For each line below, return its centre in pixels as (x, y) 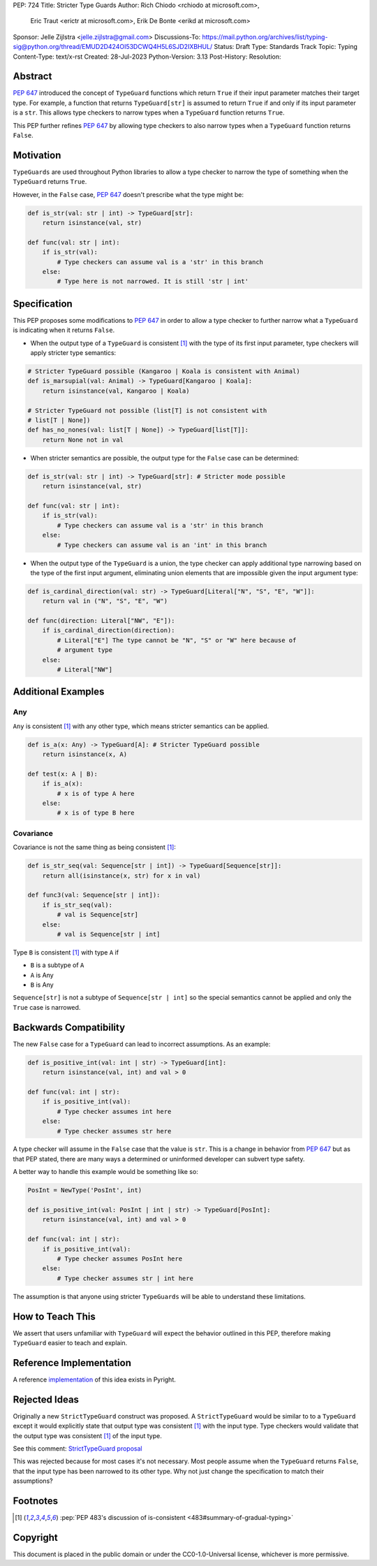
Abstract (32, 77)
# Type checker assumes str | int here (125, 1278)
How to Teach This (54, 1316)
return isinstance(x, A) (85, 754)
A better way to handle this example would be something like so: (105, 1172)
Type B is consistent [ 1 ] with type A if (66, 952)
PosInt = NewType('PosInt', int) (85, 1190)
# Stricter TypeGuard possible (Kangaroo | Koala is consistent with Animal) (164, 371)
